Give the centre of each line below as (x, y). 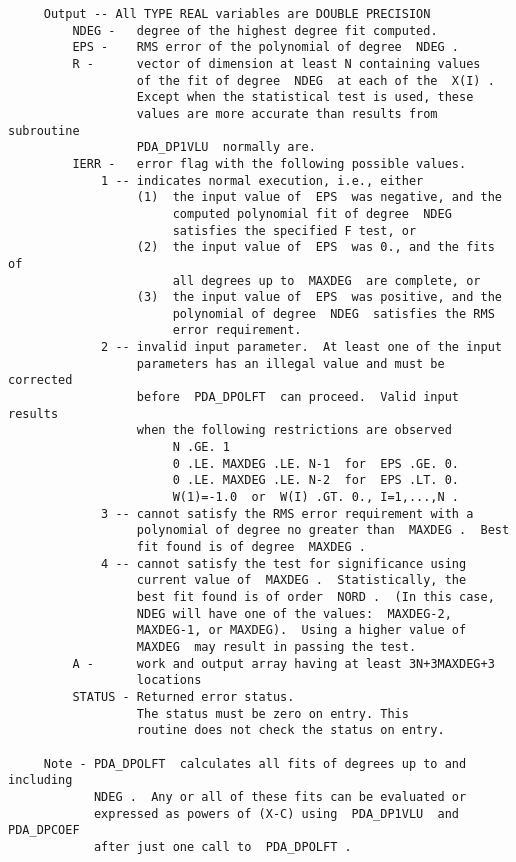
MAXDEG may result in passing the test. (276, 646)
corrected (40, 380)
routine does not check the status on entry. (290, 730)
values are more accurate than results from (287, 113)
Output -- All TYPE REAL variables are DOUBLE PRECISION (237, 14)
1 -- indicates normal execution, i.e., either (262, 180)
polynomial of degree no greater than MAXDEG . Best (323, 530)
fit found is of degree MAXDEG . (251, 547)
